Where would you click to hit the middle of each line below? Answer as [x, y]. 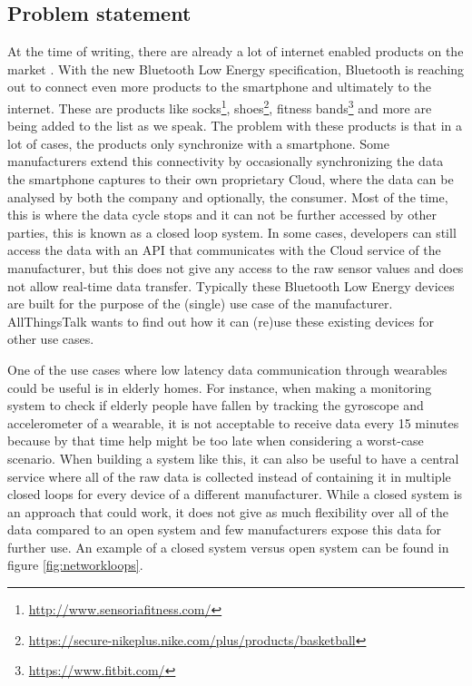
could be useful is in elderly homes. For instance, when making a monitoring [220, 387]
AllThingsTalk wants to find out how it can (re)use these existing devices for [221, 321]
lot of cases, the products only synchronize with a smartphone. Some [198, 143]
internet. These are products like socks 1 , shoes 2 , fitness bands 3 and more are [220, 106]
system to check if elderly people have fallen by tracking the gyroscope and [216, 405]
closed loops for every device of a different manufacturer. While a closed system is [235, 494]
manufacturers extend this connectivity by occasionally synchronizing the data [226, 161]
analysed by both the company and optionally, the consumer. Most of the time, [228, 196]
